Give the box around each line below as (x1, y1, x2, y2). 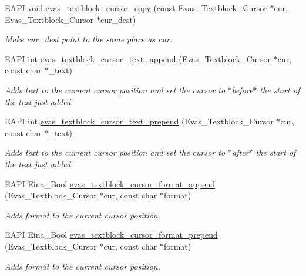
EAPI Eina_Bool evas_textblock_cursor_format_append (5, 177, 216, 190)
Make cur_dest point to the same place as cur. (5, 33, 173, 45)
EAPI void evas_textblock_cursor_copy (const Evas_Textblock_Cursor (5, 2, 267, 14)
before (232, 83, 253, 96)
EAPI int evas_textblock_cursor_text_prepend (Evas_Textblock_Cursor (5, 115, 274, 127)
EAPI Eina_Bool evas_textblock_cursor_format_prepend (5, 228, 218, 241)
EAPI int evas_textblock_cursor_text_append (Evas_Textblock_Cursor (5, 52, 271, 65)
